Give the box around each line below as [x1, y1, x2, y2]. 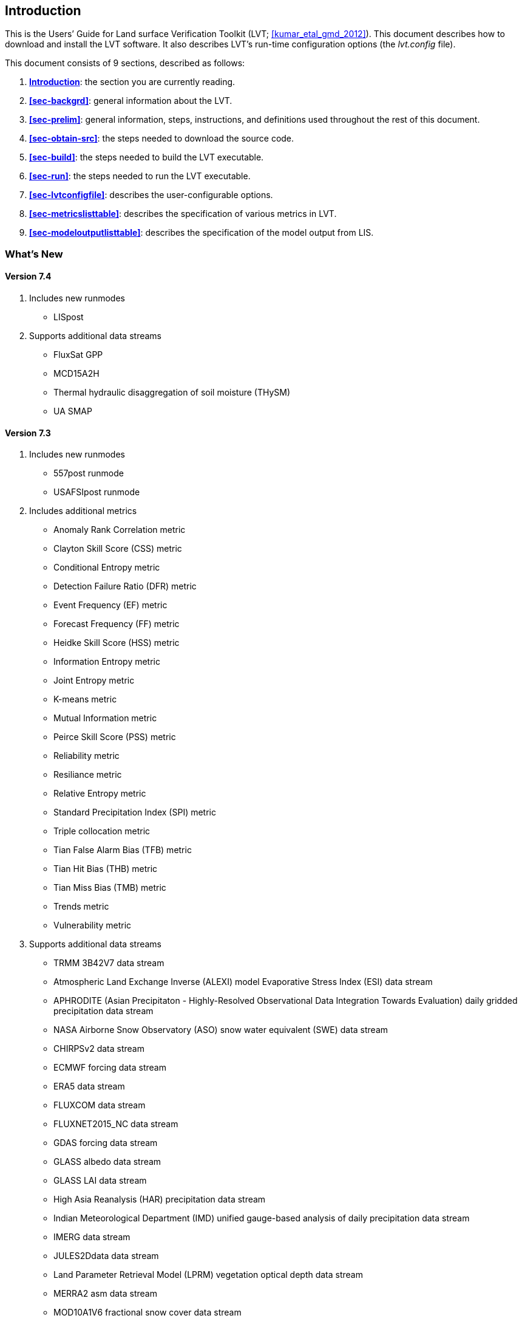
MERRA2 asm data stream [53, 1288, 157, 1299]
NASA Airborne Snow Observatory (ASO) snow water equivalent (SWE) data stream [53, 1024, 388, 1035]
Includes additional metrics [29, 506, 137, 516]
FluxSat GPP [53, 349, 103, 360]
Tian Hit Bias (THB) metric [53, 863, 158, 874]
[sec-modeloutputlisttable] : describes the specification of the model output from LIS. [29, 227, 374, 238]
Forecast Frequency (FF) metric [53, 619, 180, 630]
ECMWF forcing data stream [53, 1062, 166, 1073]
